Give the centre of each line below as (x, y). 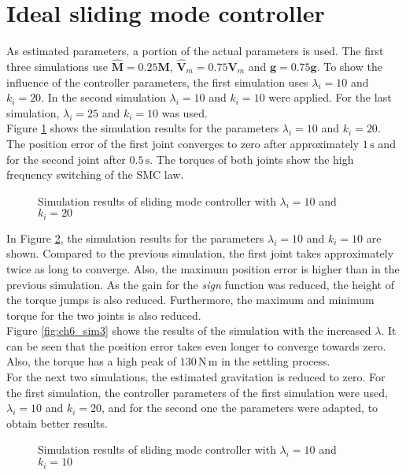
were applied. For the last (330, 97)
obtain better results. (57, 423)
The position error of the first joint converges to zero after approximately (183, 143)
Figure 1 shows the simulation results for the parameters (143, 128)
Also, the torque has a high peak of (92, 361)
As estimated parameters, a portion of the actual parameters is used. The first (195, 51)
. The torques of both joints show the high (252, 159)
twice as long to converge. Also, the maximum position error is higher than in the (203, 268)
